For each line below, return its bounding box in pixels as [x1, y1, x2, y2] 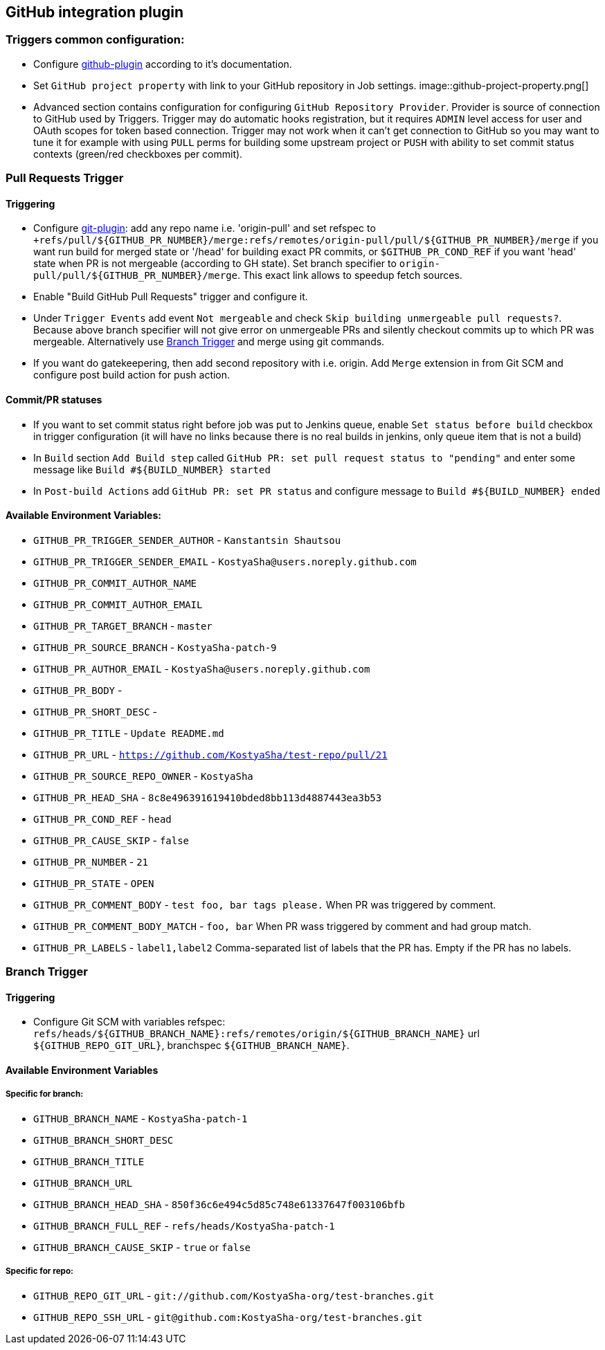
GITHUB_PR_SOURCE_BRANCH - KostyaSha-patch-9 [33, 641, 277, 653]
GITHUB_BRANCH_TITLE [33, 1156, 145, 1167]
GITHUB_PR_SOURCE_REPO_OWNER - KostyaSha [33, 769, 253, 782]
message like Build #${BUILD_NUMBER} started [33, 463, 271, 475]
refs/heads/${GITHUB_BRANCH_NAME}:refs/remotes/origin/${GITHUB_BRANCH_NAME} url [33, 1028, 480, 1040]
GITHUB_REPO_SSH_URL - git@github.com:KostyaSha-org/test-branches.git [33, 1311, 423, 1323]
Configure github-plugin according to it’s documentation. [33, 57, 292, 70]
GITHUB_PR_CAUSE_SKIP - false [33, 834, 190, 846]
